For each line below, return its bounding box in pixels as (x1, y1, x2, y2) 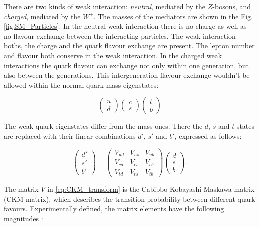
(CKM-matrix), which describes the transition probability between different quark (4, 193, 255, 204)
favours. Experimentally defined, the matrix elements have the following (4, 203, 224, 214)
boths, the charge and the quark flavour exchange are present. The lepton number (4, 40, 255, 51)
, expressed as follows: (174, 130, 242, 141)
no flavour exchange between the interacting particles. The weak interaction (4, 30, 236, 41)
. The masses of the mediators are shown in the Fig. (93, 11, 253, 21)
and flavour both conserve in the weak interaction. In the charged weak (4, 50, 222, 60)
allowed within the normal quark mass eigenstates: (4, 79, 159, 90)
